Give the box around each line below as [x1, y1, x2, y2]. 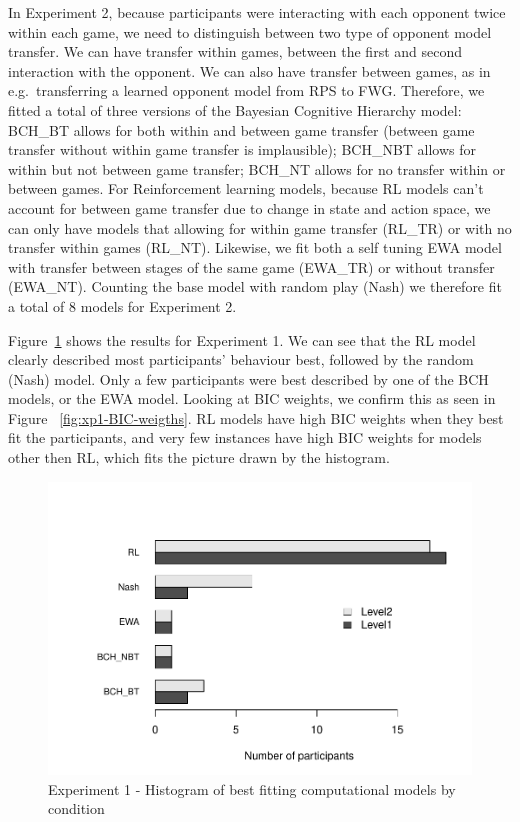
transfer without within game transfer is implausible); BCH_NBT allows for [8, 139, 477, 160]
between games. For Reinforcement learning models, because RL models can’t [8, 178, 484, 199]
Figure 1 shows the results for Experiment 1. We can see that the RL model [8, 329, 476, 350]
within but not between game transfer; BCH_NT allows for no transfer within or [8, 158, 506, 179]
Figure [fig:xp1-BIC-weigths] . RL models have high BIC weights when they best [8, 407, 504, 428]
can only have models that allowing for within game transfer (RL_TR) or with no [8, 217, 512, 238]
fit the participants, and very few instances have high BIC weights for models [8, 427, 482, 448]
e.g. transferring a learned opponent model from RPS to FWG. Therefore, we [8, 80, 485, 101]
